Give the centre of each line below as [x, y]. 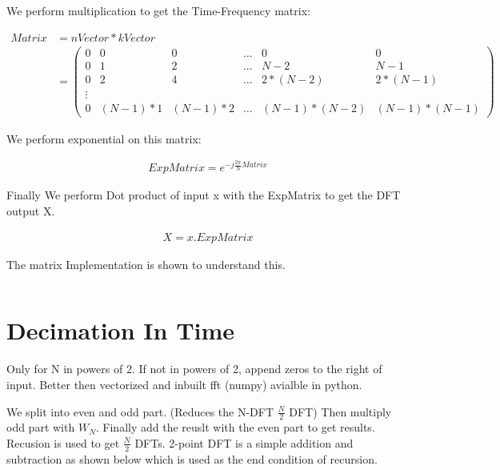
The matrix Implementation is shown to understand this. [146, 264]
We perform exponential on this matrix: [104, 138]
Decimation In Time [121, 330]
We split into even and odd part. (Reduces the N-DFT [140, 411]
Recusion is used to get [63, 442]
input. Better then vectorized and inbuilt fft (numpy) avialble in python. [184, 384]
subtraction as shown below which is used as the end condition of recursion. [192, 458]
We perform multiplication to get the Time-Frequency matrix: [158, 10]
